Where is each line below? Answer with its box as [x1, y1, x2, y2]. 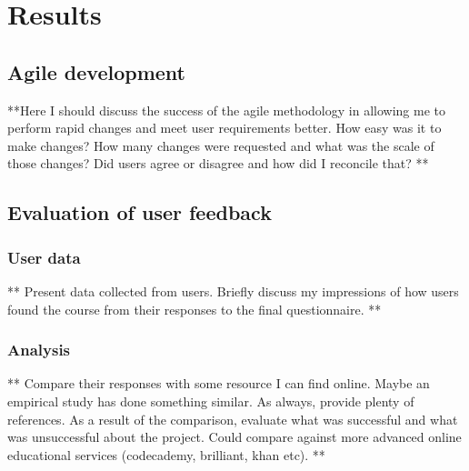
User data [7, 246, 81, 268]
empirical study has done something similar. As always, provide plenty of [7, 391, 414, 410]
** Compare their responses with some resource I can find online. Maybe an [7, 374, 430, 393]
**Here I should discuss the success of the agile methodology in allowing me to [7, 100, 445, 119]
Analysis [7, 338, 71, 361]
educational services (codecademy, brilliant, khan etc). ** [7, 445, 325, 464]
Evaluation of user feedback [7, 198, 272, 226]
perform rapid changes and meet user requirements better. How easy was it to [7, 118, 442, 137]
